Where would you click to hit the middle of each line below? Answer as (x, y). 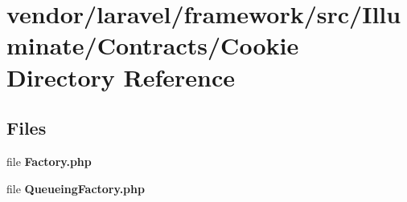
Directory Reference (121, 77)
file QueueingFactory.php (76, 188)
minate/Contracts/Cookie (153, 45)
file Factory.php (49, 161)
